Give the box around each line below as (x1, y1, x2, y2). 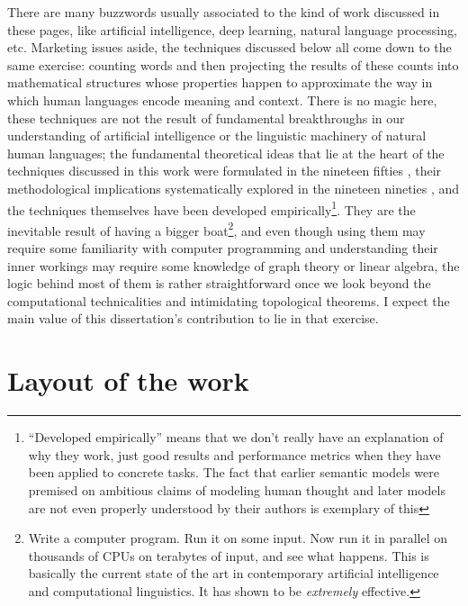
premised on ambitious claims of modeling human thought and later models (28, 480, 445, 499)
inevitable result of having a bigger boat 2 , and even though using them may (7, 218, 426, 240)
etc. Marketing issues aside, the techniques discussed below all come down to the (7, 38, 452, 57)
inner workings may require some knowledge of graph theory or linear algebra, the (7, 256, 460, 275)
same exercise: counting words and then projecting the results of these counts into (7, 55, 459, 74)
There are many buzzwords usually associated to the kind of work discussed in (7, 3, 440, 21)
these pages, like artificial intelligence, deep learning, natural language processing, (7, 20, 457, 39)
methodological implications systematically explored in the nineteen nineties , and (7, 178, 460, 197)
